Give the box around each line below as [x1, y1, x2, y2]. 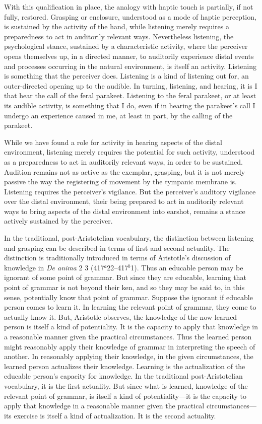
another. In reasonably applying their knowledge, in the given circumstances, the [4, 351, 253, 362]
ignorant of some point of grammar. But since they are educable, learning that [4, 272, 246, 282]
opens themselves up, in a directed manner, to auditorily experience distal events [4, 50, 254, 61]
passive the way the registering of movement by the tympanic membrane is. [4, 176, 237, 187]
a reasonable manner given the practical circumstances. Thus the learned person [4, 331, 252, 341]
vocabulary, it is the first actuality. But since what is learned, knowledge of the [4, 380, 248, 391]
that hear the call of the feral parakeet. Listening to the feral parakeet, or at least [4, 90, 256, 101]
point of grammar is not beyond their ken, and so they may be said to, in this [4, 282, 245, 293]
